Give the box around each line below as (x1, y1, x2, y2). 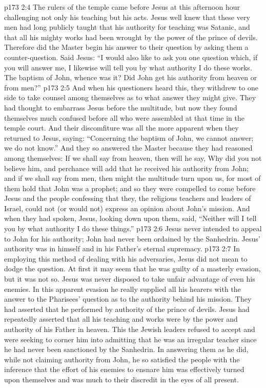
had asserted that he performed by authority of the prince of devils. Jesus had (4, 303, 250, 314)
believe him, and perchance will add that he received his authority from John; (4, 162, 249, 173)
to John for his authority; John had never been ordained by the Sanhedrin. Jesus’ (4, 233, 260, 244)
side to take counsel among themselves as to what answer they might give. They (4, 92, 256, 103)
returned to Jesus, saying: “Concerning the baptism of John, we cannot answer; (4, 132, 254, 143)
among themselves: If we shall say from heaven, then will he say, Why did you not (4, 152, 262, 163)
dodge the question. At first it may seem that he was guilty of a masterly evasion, (4, 263, 261, 274)
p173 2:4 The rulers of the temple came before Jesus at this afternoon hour (4, 2, 240, 12)
